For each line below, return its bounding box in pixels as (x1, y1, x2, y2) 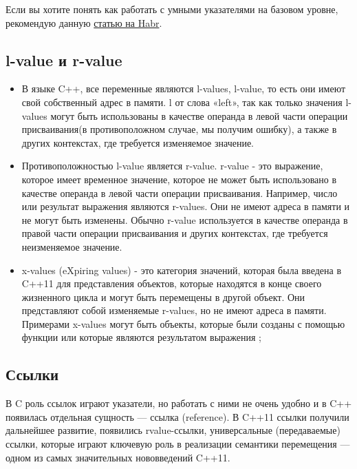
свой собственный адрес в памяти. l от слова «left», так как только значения (21, 94, 343, 109)
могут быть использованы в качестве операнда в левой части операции (50, 108, 348, 123)
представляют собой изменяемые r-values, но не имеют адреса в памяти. (21, 303, 327, 317)
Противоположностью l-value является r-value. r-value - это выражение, (21, 158, 323, 173)
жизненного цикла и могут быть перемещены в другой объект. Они (21, 289, 305, 304)
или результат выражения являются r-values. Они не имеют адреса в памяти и (21, 199, 350, 213)
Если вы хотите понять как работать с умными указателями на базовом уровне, (6, 2, 338, 16)
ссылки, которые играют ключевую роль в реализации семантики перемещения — (6, 437, 350, 451)
